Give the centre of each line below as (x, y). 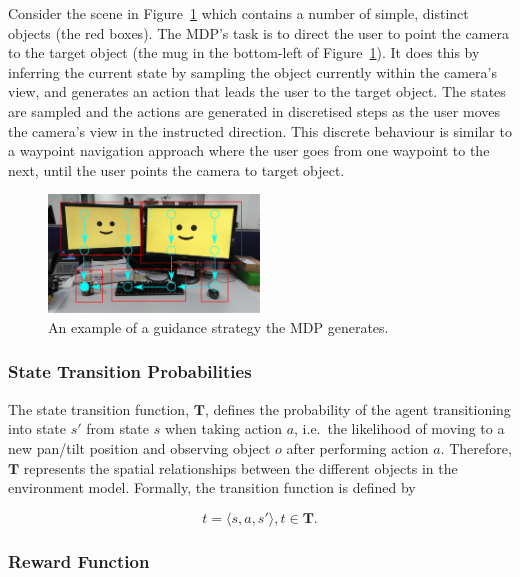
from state (118, 428)
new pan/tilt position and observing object (139, 447)
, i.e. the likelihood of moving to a (399, 428)
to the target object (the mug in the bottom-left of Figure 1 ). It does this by (244, 52)
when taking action (223, 428)
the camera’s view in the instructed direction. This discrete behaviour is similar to (260, 130)
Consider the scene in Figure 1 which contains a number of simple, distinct (238, 13)
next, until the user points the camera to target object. (176, 169)
